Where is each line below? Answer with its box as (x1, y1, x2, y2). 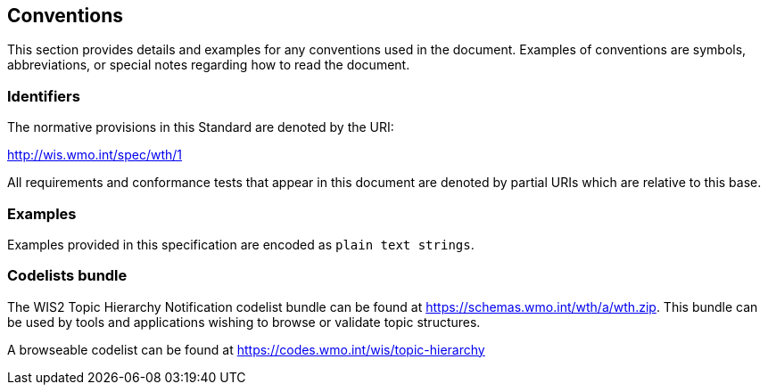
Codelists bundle (7, 266, 128, 285)
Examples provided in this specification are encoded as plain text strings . (7, 236, 475, 252)
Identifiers (7, 86, 80, 105)
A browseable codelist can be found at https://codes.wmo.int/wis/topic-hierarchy (7, 341, 485, 357)
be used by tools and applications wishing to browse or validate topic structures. (7, 314, 481, 330)
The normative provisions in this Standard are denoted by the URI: (7, 119, 394, 135)
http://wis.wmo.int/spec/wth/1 (7, 147, 183, 163)
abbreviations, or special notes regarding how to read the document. (7, 57, 410, 73)
